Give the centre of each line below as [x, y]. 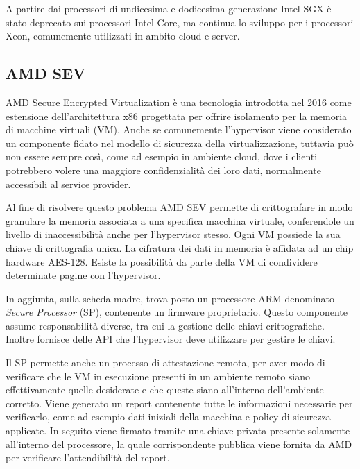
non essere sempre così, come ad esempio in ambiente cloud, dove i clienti [162, 156]
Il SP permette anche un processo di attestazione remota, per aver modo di [165, 363]
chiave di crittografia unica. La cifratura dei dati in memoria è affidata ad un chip [180, 247]
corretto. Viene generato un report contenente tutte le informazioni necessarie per [179, 403]
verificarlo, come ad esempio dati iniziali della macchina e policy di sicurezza [168, 417]
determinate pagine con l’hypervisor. [83, 275]
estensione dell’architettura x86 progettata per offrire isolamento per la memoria [177, 116]
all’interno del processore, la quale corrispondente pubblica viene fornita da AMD [179, 444]
